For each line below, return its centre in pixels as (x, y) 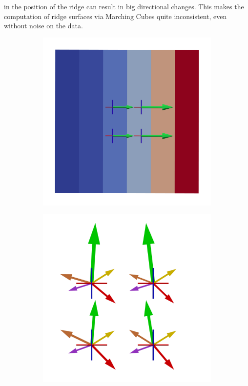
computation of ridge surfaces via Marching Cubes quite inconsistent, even (115, 16)
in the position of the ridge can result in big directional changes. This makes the (124, 6)
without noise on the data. (43, 26)
